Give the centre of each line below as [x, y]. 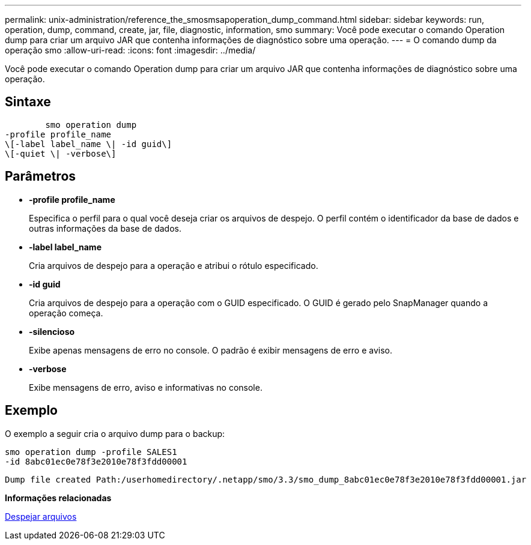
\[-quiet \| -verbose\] [61, 153]
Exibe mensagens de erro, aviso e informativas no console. [146, 387]
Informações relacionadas [58, 498]
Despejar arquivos [41, 516]
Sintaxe [28, 102]
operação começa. [66, 313]
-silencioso [52, 331]
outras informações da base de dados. [105, 228]
